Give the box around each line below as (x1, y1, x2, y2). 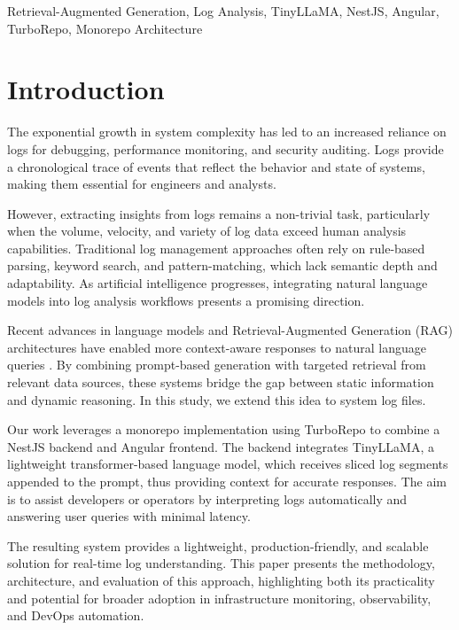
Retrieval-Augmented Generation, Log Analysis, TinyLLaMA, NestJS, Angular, (7, 2, 440, 19)
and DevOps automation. (7, 606, 144, 625)
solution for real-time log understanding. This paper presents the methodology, (7, 554, 435, 572)
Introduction (7, 71, 165, 107)
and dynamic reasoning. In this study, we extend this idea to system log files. (7, 390, 426, 408)
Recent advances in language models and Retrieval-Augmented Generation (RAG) (7, 321, 454, 339)
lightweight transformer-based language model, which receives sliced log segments (7, 455, 448, 473)
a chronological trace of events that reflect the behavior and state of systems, (7, 157, 425, 175)
